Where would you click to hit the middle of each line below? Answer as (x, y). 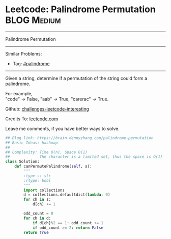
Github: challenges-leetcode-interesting (47, 109)
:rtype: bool (37, 180)
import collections (44, 190)
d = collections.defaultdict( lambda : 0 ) (67, 195)
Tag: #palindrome (31, 63)
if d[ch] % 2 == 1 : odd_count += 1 (68, 223)
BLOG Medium (33, 20)
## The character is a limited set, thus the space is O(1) (84, 157)
